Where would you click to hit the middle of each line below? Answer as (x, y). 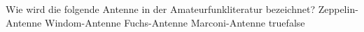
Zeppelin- (338, 9)
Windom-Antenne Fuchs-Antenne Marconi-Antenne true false (175, 22)
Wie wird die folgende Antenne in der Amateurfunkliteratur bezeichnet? (161, 9)
